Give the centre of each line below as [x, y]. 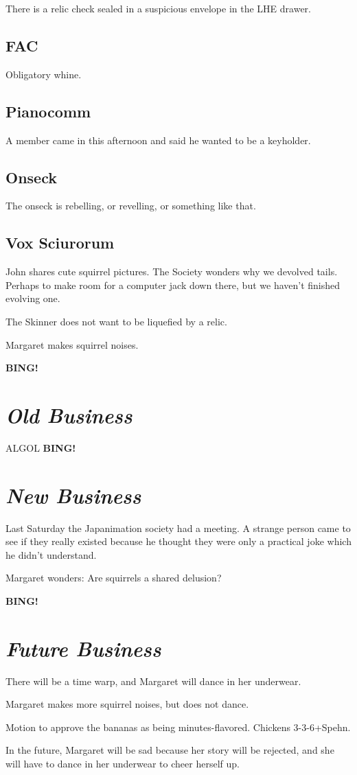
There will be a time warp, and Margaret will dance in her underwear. [153, 681]
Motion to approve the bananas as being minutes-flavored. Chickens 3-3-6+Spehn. [178, 727]
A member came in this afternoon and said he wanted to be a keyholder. [158, 140]
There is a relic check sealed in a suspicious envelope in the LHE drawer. [158, 8]
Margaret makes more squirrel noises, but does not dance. [127, 704]
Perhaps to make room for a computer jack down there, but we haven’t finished [173, 285]
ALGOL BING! [41, 447]
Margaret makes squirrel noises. [72, 344]
